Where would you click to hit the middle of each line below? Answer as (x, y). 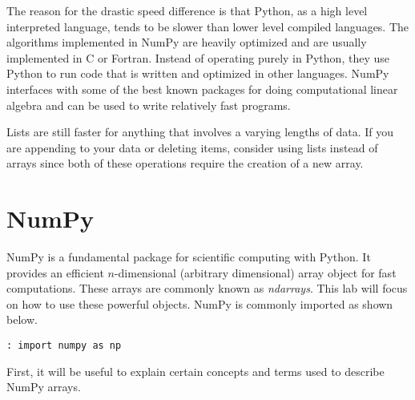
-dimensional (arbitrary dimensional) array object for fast (255, 272)
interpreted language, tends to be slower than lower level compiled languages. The (208, 26)
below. (22, 319)
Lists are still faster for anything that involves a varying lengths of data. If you (200, 132)
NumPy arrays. (44, 387)
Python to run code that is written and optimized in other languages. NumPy (198, 73)
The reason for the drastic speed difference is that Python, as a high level (187, 10)
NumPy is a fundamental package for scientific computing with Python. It (189, 257)
